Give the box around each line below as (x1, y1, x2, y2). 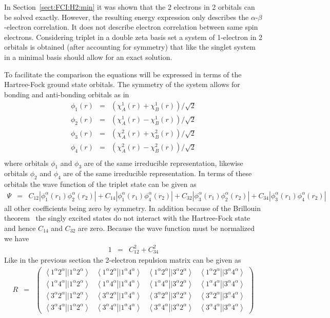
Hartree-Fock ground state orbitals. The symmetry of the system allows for (4, 79, 240, 90)
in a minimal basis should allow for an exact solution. (4, 51, 172, 62)
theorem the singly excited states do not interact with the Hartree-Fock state (4, 213, 250, 223)
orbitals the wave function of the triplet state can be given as (4, 179, 197, 189)
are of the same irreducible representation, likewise (84, 157, 243, 168)
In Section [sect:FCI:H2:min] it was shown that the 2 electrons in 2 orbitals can (4, 2, 255, 12)
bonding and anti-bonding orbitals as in (4, 89, 129, 99)
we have (4, 232, 29, 243)
